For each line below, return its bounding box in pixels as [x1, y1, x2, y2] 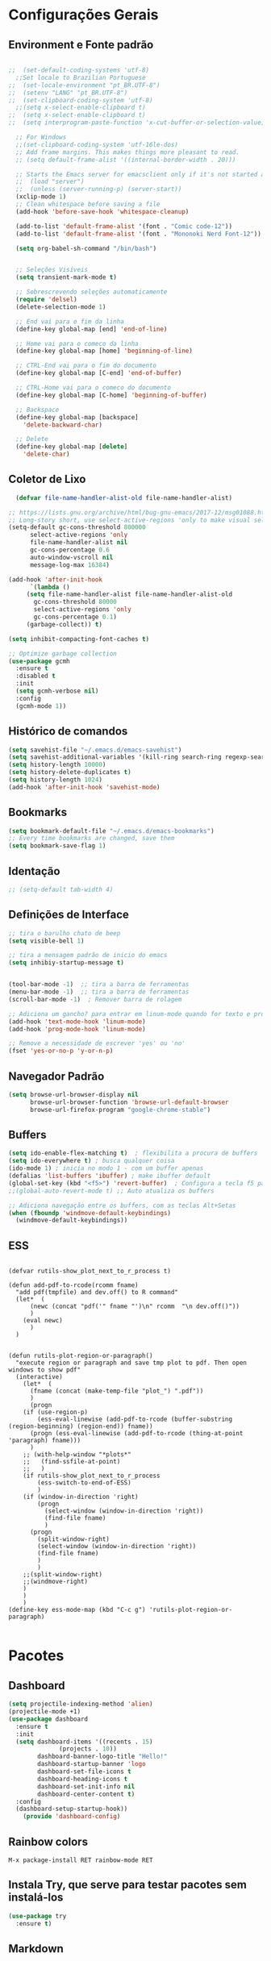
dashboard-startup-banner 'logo [37, 1760, 147, 1768]
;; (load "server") [15, 177, 85, 186]
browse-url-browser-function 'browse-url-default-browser [29, 1098, 229, 1106]
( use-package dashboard [8, 1715, 89, 1723]
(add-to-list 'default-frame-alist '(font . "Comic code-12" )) [15, 222, 232, 231]
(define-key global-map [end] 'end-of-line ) [15, 325, 168, 333]
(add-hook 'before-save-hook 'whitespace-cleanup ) [15, 207, 190, 215]
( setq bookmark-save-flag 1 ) [8, 842, 106, 850]
